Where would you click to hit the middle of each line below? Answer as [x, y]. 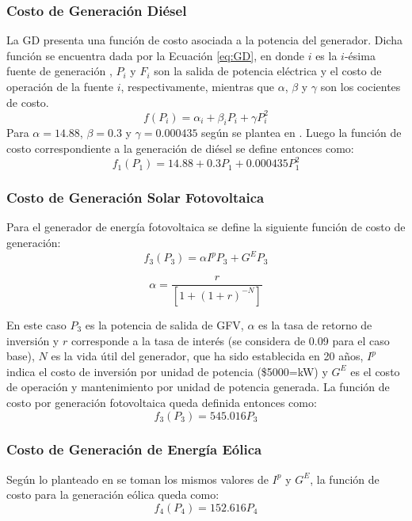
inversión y [33, 340]
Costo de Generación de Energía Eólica [134, 449]
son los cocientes [360, 86]
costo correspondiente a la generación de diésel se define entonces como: [180, 148]
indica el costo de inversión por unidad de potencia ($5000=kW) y [167, 371]
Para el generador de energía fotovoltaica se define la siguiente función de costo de [206, 227]
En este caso [36, 324]
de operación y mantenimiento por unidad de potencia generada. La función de [198, 387]
